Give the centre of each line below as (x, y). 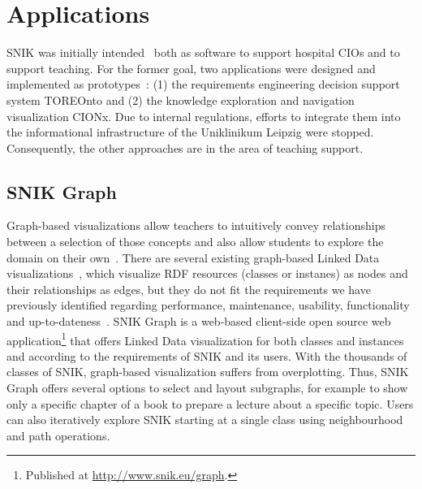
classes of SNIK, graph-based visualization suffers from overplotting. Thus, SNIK (208, 372)
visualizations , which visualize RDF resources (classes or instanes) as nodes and (207, 273)
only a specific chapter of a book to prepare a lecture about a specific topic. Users (210, 403)
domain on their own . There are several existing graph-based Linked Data (193, 257)
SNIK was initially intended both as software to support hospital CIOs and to (203, 52)
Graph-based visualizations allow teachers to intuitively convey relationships (196, 225)
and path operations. (58, 435)
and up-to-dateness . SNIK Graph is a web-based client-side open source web (199, 321)
